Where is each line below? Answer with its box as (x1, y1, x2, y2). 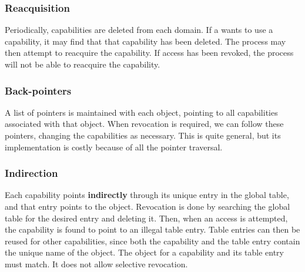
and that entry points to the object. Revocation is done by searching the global (5, 200, 290, 212)
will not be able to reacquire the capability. (5, 58, 160, 70)
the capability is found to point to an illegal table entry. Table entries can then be (5, 223, 300, 236)
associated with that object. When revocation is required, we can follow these (5, 117, 284, 130)
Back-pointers (5, 83, 72, 98)
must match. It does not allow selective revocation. (5, 257, 188, 270)
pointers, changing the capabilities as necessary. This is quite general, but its (5, 129, 281, 141)
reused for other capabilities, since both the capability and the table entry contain (5, 234, 300, 247)
